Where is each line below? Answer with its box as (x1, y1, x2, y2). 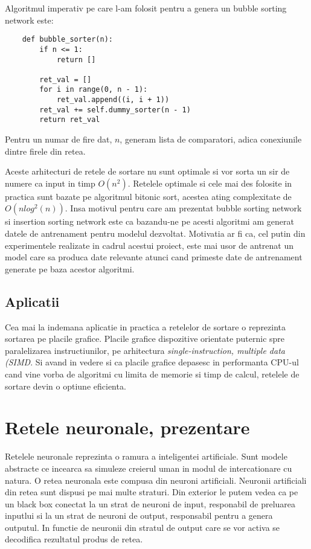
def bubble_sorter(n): (22, 35, 113, 44)
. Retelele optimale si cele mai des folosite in (127, 176, 292, 189)
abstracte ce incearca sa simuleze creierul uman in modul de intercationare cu (5, 461, 292, 474)
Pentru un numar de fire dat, (5, 133, 112, 146)
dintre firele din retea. (5, 144, 86, 157)
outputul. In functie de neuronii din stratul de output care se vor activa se (5, 521, 280, 533)
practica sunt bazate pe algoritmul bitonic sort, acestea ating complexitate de (5, 190, 292, 202)
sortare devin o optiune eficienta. (5, 379, 126, 392)
